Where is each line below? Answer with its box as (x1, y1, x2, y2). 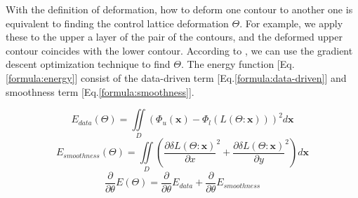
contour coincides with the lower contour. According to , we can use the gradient (6, 43, 353, 57)
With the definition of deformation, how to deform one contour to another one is (6, 2, 353, 16)
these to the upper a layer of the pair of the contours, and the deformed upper (6, 29, 343, 44)
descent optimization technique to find (6, 57, 171, 71)
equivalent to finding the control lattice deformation (6, 15, 229, 30)
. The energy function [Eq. (180, 57, 295, 71)
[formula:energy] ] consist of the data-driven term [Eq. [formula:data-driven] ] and (6, 70, 347, 85)
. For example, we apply (239, 15, 343, 30)
